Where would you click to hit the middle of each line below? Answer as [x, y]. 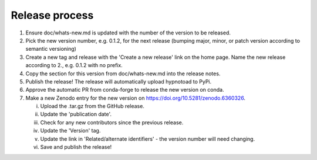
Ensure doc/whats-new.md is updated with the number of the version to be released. [128, 33]
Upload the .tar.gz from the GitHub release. [92, 106]
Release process [52, 15]
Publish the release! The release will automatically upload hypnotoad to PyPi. [119, 81]
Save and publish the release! [76, 147]
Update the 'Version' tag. [70, 131]
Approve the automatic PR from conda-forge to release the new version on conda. [125, 90]
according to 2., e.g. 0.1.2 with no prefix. [74, 65]
